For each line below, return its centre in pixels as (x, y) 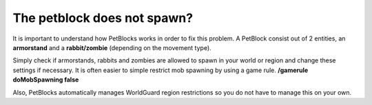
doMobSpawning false (46, 80)
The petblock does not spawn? (103, 18)
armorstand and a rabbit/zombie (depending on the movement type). (112, 47)
